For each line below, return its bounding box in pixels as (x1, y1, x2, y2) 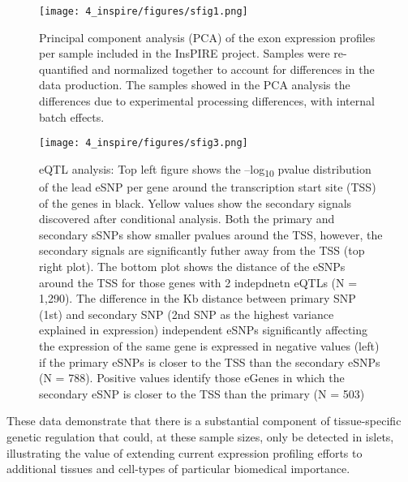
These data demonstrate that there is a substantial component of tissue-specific (6, 412, 402, 429)
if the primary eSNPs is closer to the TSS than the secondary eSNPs (39, 353, 380, 370)
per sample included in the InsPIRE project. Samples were (39, 45, 330, 62)
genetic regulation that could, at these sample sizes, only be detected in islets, (6, 428, 394, 445)
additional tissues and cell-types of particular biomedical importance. (6, 460, 350, 477)
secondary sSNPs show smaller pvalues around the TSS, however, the (39, 226, 383, 243)
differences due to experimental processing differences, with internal (39, 93, 375, 110)
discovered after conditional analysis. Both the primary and (39, 210, 335, 227)
